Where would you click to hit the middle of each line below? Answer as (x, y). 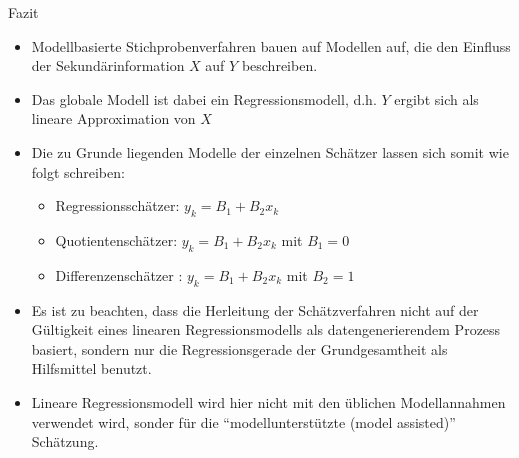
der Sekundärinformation (108, 65)
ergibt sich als (436, 98)
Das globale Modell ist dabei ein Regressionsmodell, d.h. (204, 98)
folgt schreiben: (78, 171)
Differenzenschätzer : (119, 274)
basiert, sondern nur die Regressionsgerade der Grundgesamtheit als (239, 348)
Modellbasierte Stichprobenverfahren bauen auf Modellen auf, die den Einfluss (271, 45)
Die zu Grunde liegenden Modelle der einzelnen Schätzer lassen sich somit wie (270, 151)
